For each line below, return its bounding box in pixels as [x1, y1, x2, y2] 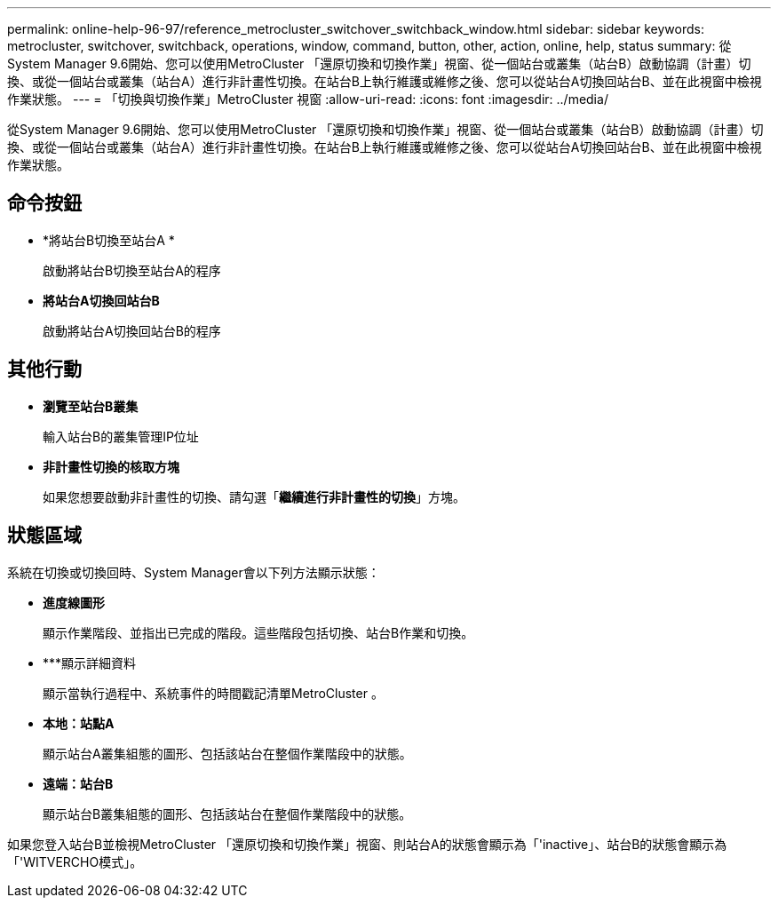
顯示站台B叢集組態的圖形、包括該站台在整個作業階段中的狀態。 [43, 806, 412, 822]
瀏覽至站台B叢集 [43, 398, 139, 414]
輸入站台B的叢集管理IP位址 [43, 428, 199, 444]
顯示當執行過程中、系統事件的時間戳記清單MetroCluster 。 [43, 685, 384, 701]
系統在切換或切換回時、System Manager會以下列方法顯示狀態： [7, 564, 380, 580]
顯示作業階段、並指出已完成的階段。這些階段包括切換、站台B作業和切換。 [43, 624, 474, 640]
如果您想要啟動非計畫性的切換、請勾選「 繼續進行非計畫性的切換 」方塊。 [43, 488, 465, 504]
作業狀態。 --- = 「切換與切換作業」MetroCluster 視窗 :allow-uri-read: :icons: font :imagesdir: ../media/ [7, 91, 608, 107]
